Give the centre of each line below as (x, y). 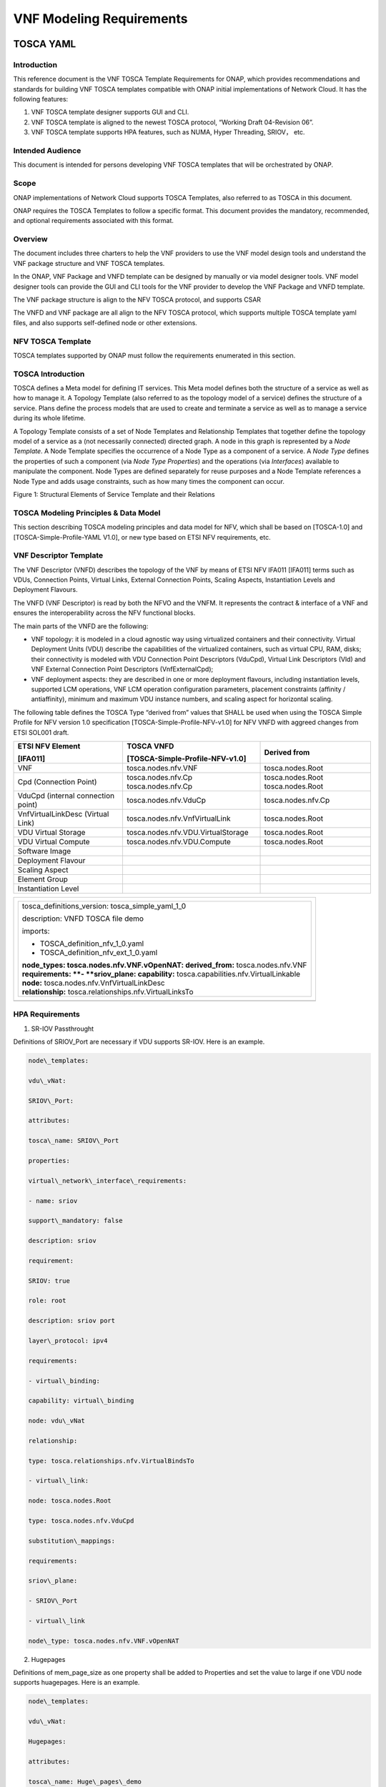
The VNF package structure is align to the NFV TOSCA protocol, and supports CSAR (137, 300)
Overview (30, 239)
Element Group (43, 879)
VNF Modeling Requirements (101, 19)
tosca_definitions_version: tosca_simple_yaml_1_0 (104, 906)
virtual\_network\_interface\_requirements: (108, 1180)
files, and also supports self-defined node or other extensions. (105, 322)
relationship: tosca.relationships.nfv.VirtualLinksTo (108, 991)
